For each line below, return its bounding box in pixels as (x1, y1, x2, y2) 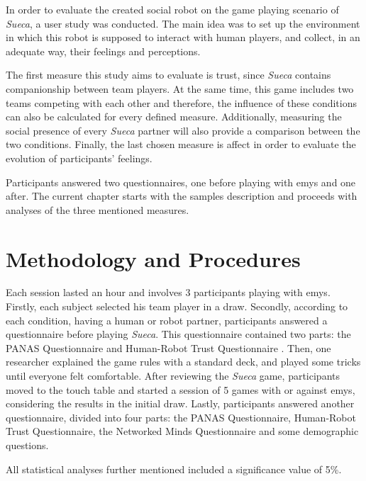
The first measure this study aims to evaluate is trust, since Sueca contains (6, 67, 331, 82)
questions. (6, 437, 49, 452)
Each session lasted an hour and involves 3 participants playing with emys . (6, 285, 331, 300)
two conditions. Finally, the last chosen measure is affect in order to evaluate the (6, 137, 356, 152)
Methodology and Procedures (6, 244, 301, 273)
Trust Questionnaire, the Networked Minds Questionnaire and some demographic (6, 424, 359, 438)
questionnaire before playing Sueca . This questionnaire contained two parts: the (6, 327, 351, 341)
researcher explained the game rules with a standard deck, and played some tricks (6, 354, 361, 369)
